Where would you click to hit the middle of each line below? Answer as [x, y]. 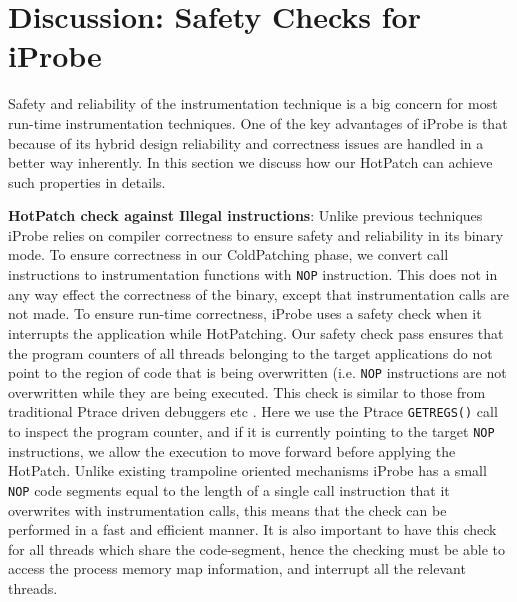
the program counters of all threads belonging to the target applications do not [250, 352]
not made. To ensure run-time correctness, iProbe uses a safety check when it [245, 313]
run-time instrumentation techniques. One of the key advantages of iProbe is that [258, 122]
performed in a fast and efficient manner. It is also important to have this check [252, 529]
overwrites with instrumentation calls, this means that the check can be [227, 509]
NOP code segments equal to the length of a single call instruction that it [229, 489]
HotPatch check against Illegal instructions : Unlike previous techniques [245, 215]
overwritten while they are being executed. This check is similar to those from [247, 391]
